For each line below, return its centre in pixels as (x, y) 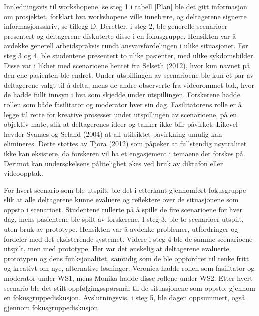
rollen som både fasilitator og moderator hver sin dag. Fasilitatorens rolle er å (123, 104)
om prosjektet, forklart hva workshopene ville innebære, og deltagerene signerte (125, 16)
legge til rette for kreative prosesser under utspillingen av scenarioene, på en (121, 114)
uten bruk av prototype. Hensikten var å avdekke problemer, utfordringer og (121, 229)
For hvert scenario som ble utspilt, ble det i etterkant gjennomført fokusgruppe (125, 190)
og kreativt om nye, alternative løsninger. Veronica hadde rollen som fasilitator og (129, 268)
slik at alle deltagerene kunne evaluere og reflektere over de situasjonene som (121, 200)
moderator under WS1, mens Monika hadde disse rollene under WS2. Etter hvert (128, 278)
